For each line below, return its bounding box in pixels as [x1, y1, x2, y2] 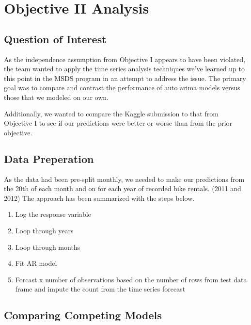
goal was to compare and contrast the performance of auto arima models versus [4, 82, 240, 93]
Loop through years [15, 225, 74, 235]
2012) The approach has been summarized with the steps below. [4, 193, 195, 203]
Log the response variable [15, 209, 91, 219]
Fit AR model [15, 258, 57, 268]
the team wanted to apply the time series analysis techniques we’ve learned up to [4, 64, 245, 74]
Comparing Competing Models [4, 308, 162, 323]
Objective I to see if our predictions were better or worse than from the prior [4, 118, 233, 128]
